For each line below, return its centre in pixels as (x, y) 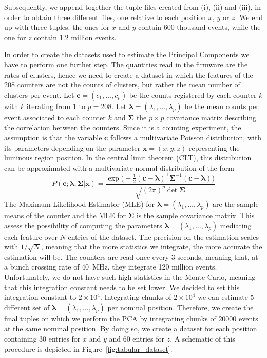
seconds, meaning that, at (218, 256)
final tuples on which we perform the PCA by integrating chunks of (110, 318)
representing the (214, 147)
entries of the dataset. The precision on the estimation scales (163, 236)
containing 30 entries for (42, 338)
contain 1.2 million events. (75, 37)
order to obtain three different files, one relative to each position (105, 17)
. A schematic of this (203, 338)
